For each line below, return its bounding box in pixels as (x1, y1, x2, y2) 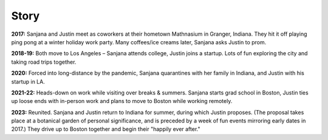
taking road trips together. (11, 58, 77, 65)
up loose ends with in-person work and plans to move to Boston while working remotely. (11, 98, 233, 105)
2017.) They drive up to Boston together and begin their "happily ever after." (11, 125, 200, 133)
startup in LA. (11, 78, 45, 85)
